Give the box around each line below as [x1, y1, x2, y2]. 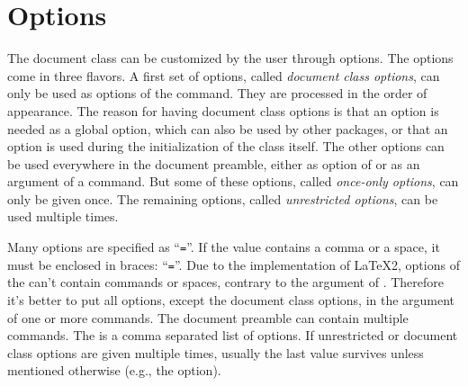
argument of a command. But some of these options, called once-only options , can [7, 172, 459, 191]
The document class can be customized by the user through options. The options [7, 49, 454, 67]
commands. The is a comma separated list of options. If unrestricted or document [7, 326, 458, 345]
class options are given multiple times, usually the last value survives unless [7, 343, 424, 362]
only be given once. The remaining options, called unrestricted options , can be [7, 189, 438, 208]
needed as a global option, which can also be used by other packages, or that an [7, 119, 448, 138]
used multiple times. [7, 207, 119, 226]
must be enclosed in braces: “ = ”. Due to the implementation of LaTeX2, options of [7, 255, 460, 274]
